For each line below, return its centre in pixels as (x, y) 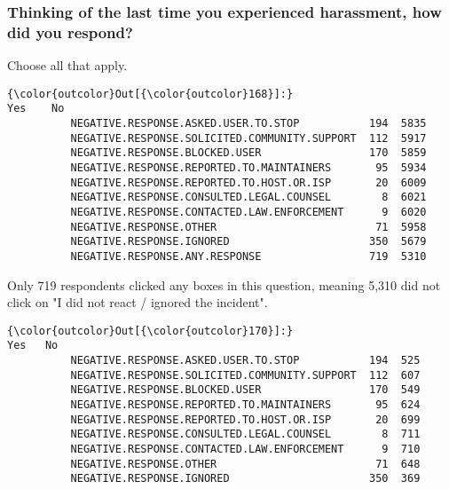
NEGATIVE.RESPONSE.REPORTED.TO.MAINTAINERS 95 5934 (248, 168)
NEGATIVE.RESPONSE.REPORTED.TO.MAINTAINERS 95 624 (245, 405)
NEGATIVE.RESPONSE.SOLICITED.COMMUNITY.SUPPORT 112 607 (245, 375)
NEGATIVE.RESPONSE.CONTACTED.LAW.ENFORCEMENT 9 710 (245, 450)
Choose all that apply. (67, 65)
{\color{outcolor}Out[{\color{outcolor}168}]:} (150, 94)
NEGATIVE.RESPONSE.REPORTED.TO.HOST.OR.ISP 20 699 (245, 419)
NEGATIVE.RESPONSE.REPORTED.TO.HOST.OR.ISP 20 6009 (248, 182)
